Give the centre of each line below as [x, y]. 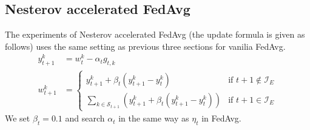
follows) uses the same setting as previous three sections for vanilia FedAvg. [145, 46]
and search [85, 118]
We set [18, 118]
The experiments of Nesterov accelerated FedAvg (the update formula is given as [155, 34]
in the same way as [154, 118]
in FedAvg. [221, 118]
